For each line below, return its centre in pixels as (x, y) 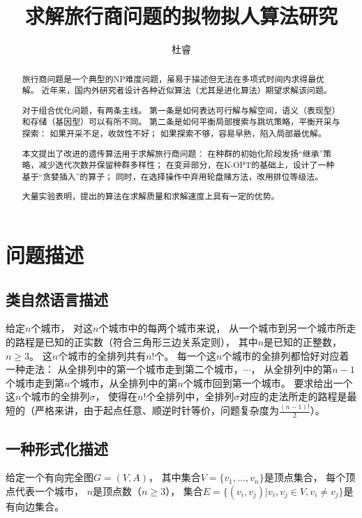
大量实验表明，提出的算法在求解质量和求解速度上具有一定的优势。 (151, 196)
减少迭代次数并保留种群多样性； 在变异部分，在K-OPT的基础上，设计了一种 (187, 165)
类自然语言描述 (57, 299)
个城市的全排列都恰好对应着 (286, 355)
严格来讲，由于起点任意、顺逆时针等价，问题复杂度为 (157, 410)
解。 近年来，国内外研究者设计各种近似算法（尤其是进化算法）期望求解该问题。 (177, 90)
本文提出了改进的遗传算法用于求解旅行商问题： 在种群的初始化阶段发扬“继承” (173, 153)
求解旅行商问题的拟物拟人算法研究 (181, 16)
